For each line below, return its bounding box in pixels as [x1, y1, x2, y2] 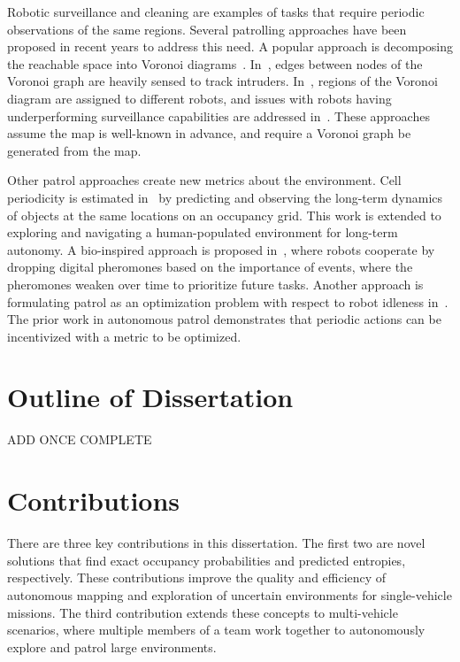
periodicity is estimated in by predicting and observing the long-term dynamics [7, 188, 443, 206]
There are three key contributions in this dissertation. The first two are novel [7, 534, 425, 552]
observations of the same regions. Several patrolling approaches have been [7, 19, 407, 38]
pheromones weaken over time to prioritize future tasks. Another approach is [7, 274, 424, 293]
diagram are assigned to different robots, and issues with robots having [7, 89, 392, 107]
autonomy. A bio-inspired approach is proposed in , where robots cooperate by [7, 240, 435, 258]
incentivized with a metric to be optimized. [7, 327, 241, 345]
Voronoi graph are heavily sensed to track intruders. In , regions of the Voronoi [7, 72, 438, 90]
